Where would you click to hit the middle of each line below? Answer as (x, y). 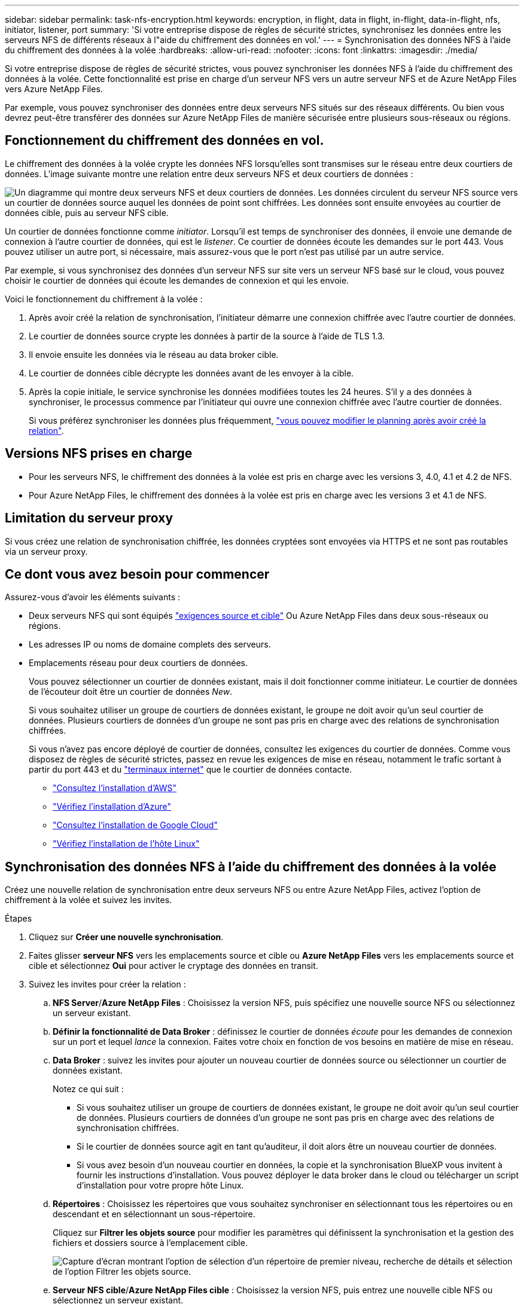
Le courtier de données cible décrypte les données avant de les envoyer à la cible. (191, 373)
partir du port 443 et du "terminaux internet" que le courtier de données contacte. (191, 770)
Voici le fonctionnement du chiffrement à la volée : (104, 299)
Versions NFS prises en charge (99, 454)
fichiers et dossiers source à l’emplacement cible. (150, 1243)
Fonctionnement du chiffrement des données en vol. (164, 141)
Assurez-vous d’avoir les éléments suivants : (93, 597)
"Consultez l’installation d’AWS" (115, 788)
